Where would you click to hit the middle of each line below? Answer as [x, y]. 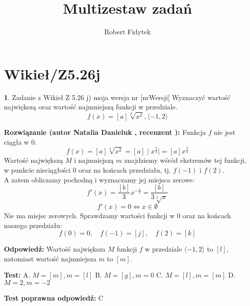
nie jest [225, 132]
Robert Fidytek [127, 32]
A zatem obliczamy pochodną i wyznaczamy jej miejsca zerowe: [99, 179]
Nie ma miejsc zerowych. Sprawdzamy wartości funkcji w [89, 216]
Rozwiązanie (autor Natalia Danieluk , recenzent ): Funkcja [105, 132]
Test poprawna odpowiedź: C [54, 297]
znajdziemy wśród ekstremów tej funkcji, [185, 160]
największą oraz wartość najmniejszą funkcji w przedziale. [91, 107]
